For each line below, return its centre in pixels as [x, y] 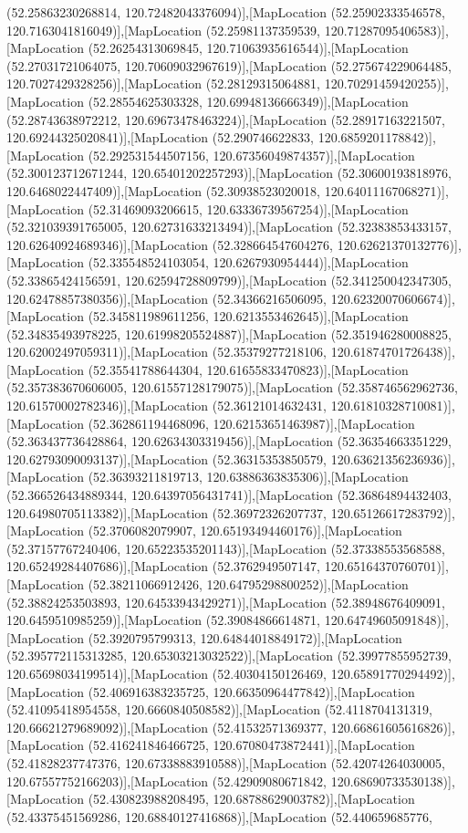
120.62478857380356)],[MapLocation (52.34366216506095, [167, 298]
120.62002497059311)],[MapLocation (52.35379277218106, [167, 352]
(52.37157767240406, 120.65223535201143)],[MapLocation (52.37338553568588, [226, 548]
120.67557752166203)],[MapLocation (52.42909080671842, [167, 781]
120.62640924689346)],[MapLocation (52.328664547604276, [170, 244]
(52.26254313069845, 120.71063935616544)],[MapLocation [248, 48]
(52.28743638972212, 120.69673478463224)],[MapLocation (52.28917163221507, [226, 119]
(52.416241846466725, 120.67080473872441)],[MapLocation [251, 745]
